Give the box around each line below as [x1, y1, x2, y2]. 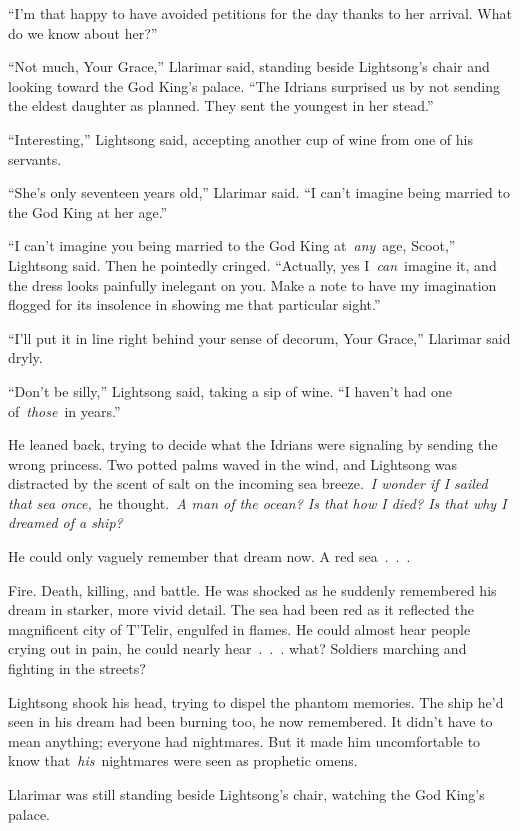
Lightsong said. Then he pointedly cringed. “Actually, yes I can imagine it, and [8, 254, 497, 275]
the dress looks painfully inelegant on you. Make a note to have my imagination [8, 274, 497, 295]
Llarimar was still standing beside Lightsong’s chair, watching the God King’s [8, 784, 485, 804]
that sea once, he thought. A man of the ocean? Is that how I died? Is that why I [8, 492, 507, 513]
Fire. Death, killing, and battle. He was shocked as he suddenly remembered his [8, 579, 497, 600]
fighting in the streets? [8, 658, 146, 679]
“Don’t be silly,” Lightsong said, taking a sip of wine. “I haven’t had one [8, 380, 453, 401]
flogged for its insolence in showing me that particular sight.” [8, 294, 381, 315]
